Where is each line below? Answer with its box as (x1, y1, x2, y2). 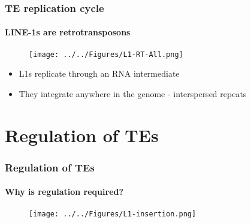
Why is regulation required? (5, 185, 124, 198)
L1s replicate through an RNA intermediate (19, 67, 180, 80)
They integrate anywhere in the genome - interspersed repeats (19, 87, 247, 100)
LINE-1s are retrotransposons (5, 26, 131, 38)
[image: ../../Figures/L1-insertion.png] (29, 209, 196, 218)
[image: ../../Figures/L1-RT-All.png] (29, 50, 183, 59)
